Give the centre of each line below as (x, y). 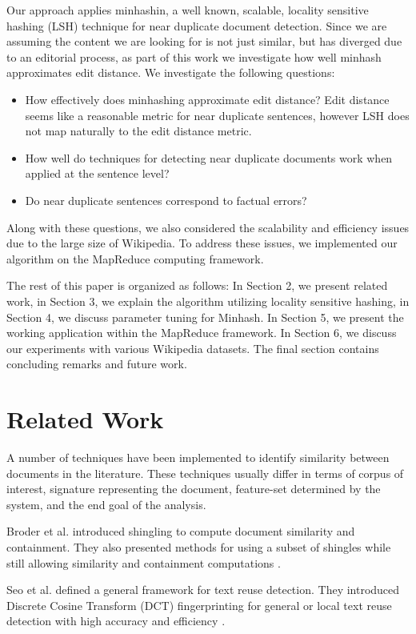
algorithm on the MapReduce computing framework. (135, 258)
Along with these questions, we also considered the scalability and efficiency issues (208, 227)
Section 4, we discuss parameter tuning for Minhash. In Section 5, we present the (205, 317)
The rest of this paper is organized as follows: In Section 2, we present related (197, 285)
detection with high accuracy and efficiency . (116, 621)
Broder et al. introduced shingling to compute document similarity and (181, 531)
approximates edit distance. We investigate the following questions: (171, 72)
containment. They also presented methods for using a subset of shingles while (199, 546)
